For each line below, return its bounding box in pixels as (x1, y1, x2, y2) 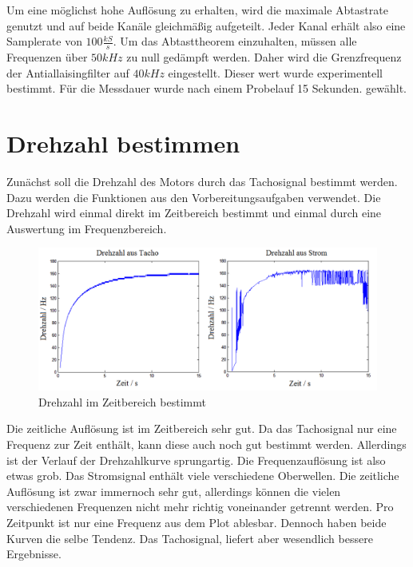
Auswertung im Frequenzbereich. (6, 220, 167, 236)
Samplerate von (6, 33, 82, 50)
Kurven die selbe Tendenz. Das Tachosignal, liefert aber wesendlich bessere (6, 529, 373, 546)
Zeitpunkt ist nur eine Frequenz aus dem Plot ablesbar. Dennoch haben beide (6, 513, 387, 530)
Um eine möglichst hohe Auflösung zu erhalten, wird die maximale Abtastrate (6, 2, 388, 18)
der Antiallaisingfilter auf (6, 64, 129, 81)
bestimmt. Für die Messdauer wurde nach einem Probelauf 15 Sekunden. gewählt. (6, 80, 407, 97)
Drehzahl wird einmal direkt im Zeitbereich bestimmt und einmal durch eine (6, 204, 382, 221)
